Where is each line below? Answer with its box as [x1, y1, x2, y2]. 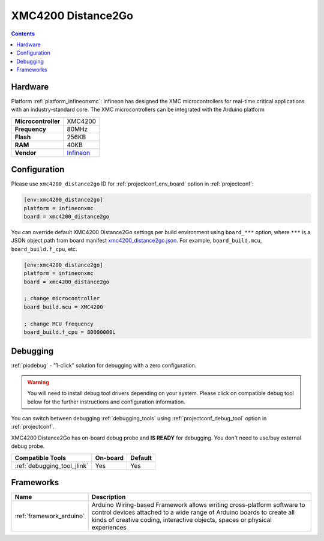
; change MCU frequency [23, 320, 94, 327]
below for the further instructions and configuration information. [27, 398, 185, 405]
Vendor [14, 148, 37, 157]
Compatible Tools [14, 453, 66, 462]
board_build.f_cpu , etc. [11, 245, 77, 252]
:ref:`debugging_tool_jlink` [14, 461, 89, 470]
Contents [11, 30, 35, 37]
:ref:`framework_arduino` [14, 512, 85, 521]
